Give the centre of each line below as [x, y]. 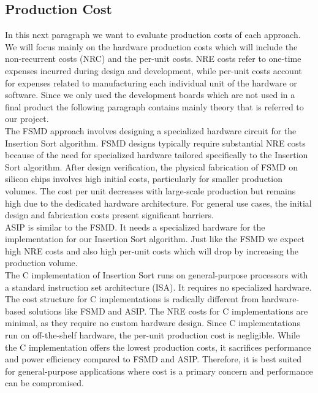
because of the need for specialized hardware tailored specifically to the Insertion [157, 155]
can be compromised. [44, 383]
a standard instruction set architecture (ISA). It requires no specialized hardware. [158, 287]
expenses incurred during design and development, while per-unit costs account [153, 70]
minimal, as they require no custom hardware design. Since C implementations [153, 323]
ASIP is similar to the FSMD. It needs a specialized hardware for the [135, 227]
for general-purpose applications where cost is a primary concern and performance [159, 371]
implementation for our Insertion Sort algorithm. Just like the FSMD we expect [155, 239]
